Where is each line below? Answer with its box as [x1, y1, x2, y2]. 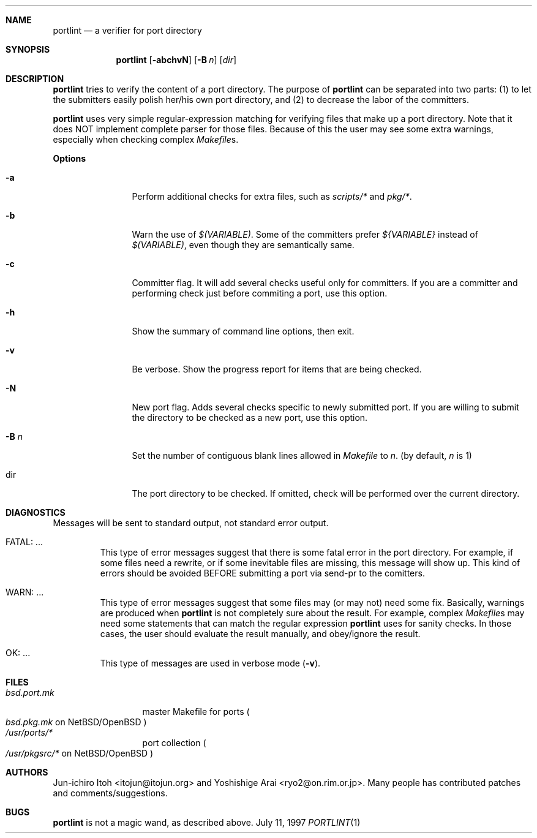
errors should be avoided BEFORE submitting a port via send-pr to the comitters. [100, 568, 425, 578]
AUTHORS [6, 767, 48, 777]
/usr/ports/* [6, 727, 53, 738]
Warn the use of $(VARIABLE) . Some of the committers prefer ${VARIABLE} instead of [132, 229, 478, 240]
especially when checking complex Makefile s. [53, 134, 239, 145]
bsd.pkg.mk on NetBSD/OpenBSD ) [6, 717, 147, 727]
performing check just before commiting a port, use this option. [132, 288, 388, 298]
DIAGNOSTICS [6, 507, 66, 518]
